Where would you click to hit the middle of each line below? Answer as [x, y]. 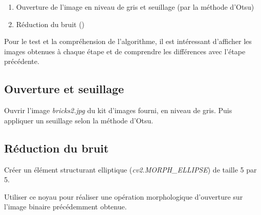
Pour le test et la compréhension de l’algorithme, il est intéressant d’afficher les [128, 41]
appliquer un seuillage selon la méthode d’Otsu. [79, 120]
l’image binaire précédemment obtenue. [66, 207]
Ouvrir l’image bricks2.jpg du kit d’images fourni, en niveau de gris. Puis [118, 110]
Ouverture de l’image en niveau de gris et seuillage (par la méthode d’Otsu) [135, 7]
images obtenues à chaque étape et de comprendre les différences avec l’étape [125, 51]
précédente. [22, 61]
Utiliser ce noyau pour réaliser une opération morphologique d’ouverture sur [124, 196]
